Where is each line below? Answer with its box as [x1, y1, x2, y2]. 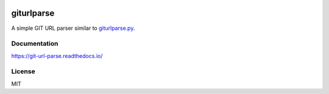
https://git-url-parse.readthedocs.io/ [11, 52, 103, 59]
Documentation [11, 40, 58, 48]
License [11, 67, 36, 76]
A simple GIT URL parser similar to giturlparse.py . [11, 24, 135, 32]
